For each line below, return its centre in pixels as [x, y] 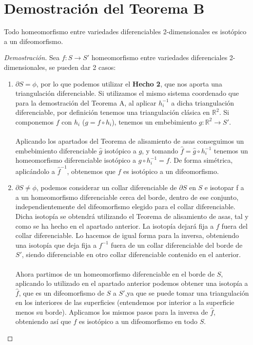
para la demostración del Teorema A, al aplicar [86, 102]
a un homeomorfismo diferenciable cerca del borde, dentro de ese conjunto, [127, 197]
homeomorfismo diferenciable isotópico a [76, 160]
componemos [35, 121]
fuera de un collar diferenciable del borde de [177, 245]
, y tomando [160, 150]
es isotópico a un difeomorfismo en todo [138, 321]
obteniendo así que [43, 321]
